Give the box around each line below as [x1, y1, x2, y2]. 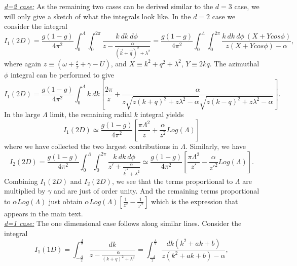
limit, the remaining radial [50, 109, 132, 120]
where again [4, 58, 42, 68]
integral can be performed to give [11, 69, 114, 80]
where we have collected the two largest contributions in [4, 140, 178, 151]
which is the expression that [151, 196, 238, 206]
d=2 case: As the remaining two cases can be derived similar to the [4, 1, 213, 11]
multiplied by [4, 185, 46, 196]
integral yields [140, 109, 184, 120]
